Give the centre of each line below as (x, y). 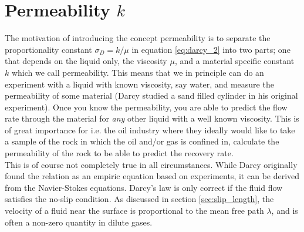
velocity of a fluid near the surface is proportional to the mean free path (134, 211)
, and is (285, 211)
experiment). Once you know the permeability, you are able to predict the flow (146, 107)
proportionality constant (48, 49)
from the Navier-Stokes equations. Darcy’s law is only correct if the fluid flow (144, 187)
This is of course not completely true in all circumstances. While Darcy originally (151, 164)
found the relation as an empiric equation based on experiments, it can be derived (152, 176)
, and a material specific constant (234, 61)
